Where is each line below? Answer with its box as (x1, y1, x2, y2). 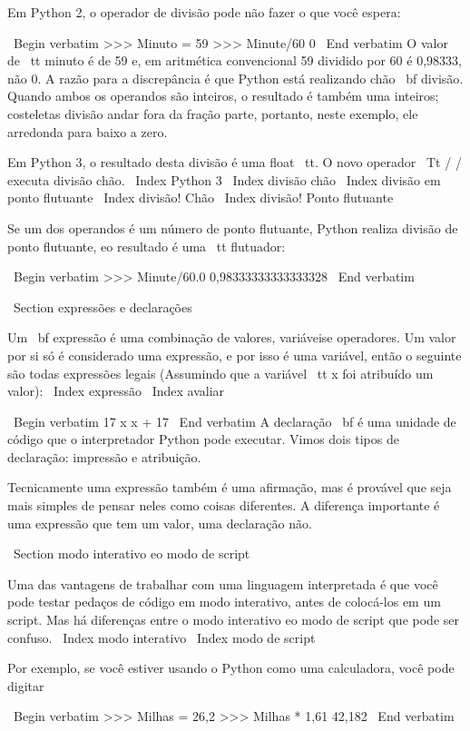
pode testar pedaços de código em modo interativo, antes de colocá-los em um (7, 592, 441, 611)
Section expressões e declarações (13, 297, 192, 316)
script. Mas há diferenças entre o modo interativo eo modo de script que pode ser (7, 610, 459, 629)
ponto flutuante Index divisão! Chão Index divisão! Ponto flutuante (7, 188, 394, 207)
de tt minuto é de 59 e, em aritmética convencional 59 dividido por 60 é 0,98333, (7, 51, 462, 70)
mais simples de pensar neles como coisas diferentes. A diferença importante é (7, 496, 440, 515)
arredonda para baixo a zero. (7, 122, 168, 141)
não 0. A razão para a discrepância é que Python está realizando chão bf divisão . (7, 68, 464, 87)
